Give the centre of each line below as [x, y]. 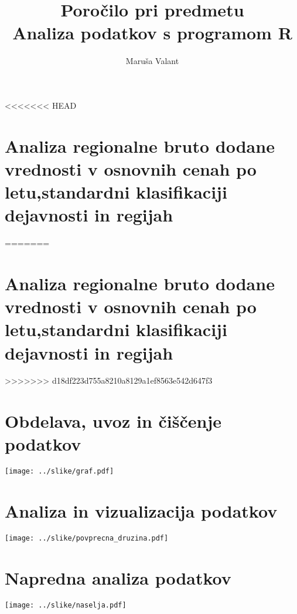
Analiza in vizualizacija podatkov [141, 511]
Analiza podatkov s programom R [152, 33]
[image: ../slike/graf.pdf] [59, 472]
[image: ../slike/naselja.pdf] [66, 605]
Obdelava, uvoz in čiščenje [113, 421]
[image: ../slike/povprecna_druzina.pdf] [87, 538]
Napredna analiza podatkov [118, 578]
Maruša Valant [152, 61]
